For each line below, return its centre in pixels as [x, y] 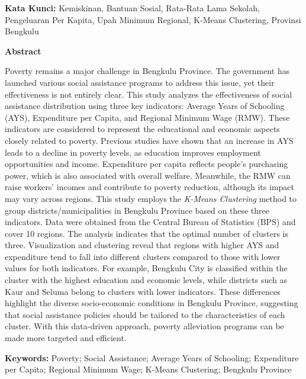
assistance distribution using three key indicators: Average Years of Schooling [145, 106]
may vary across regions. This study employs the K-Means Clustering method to [151, 198]
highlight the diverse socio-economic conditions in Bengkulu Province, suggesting [152, 303]
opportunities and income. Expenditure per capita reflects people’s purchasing [146, 164]
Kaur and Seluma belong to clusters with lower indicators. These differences [143, 291]
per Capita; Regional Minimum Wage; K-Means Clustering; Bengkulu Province [148, 369]
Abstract [23, 51]
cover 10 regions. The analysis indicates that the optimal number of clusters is [146, 233]
